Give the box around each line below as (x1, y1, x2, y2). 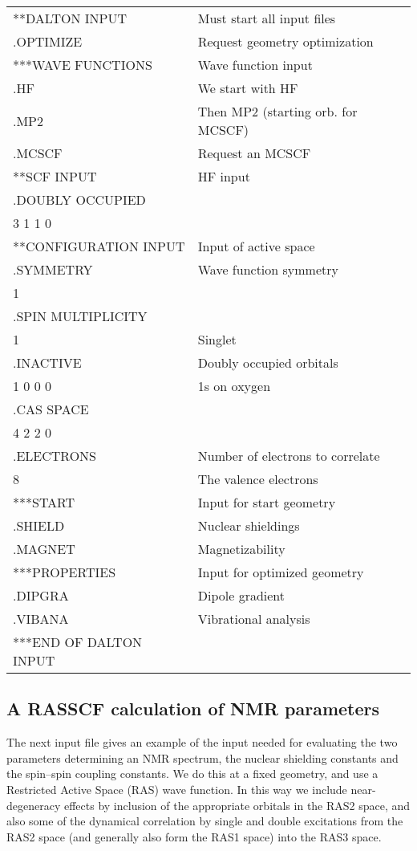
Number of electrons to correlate (197, 446, 380, 465)
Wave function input (197, 55, 313, 74)
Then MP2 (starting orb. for (197, 102, 358, 120)
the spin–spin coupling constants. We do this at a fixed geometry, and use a (6, 765, 379, 782)
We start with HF (197, 79, 298, 97)
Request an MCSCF (197, 144, 311, 162)
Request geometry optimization (197, 32, 374, 51)
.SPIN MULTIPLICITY (13, 307, 148, 325)
